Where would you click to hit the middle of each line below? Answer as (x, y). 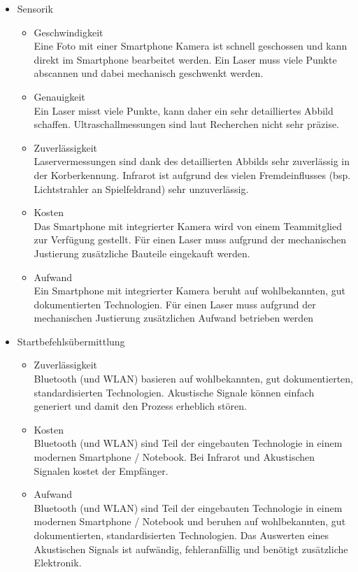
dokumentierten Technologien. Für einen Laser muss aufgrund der (175, 304)
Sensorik (35, 8)
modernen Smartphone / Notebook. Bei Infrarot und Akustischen (174, 457)
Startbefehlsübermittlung (71, 341)
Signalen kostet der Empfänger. (101, 470)
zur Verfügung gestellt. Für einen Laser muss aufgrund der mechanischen (190, 239)
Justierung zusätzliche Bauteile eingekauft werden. (142, 253)
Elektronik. (58, 563)
